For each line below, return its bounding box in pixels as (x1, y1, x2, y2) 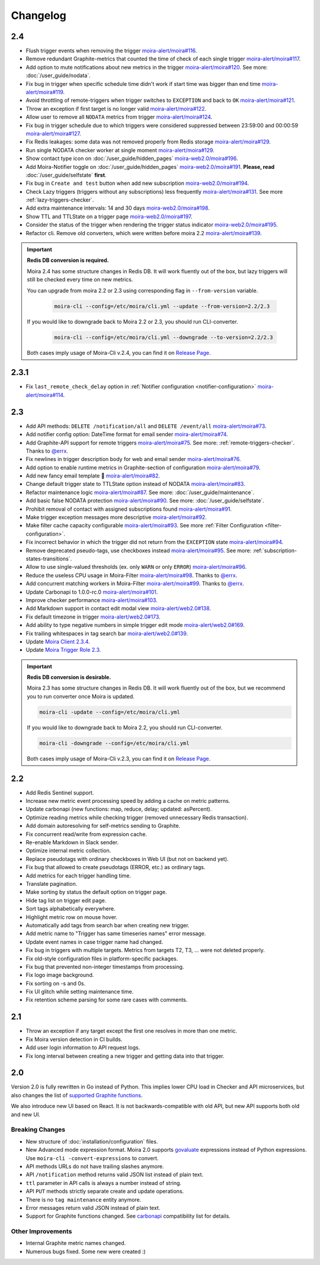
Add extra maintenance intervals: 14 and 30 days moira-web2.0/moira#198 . (25, 204, 210, 212)
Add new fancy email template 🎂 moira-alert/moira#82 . (25, 472, 160, 479)
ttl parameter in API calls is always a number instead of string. (25, 1179, 182, 1186)
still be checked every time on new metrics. (27, 276, 133, 283)
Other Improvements (11, 1227, 72, 1235)
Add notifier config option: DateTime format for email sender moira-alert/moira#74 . (25, 431, 228, 438)
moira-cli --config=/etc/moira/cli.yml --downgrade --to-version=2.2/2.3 (54, 334, 273, 341)
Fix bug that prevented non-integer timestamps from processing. (25, 963, 184, 970)
